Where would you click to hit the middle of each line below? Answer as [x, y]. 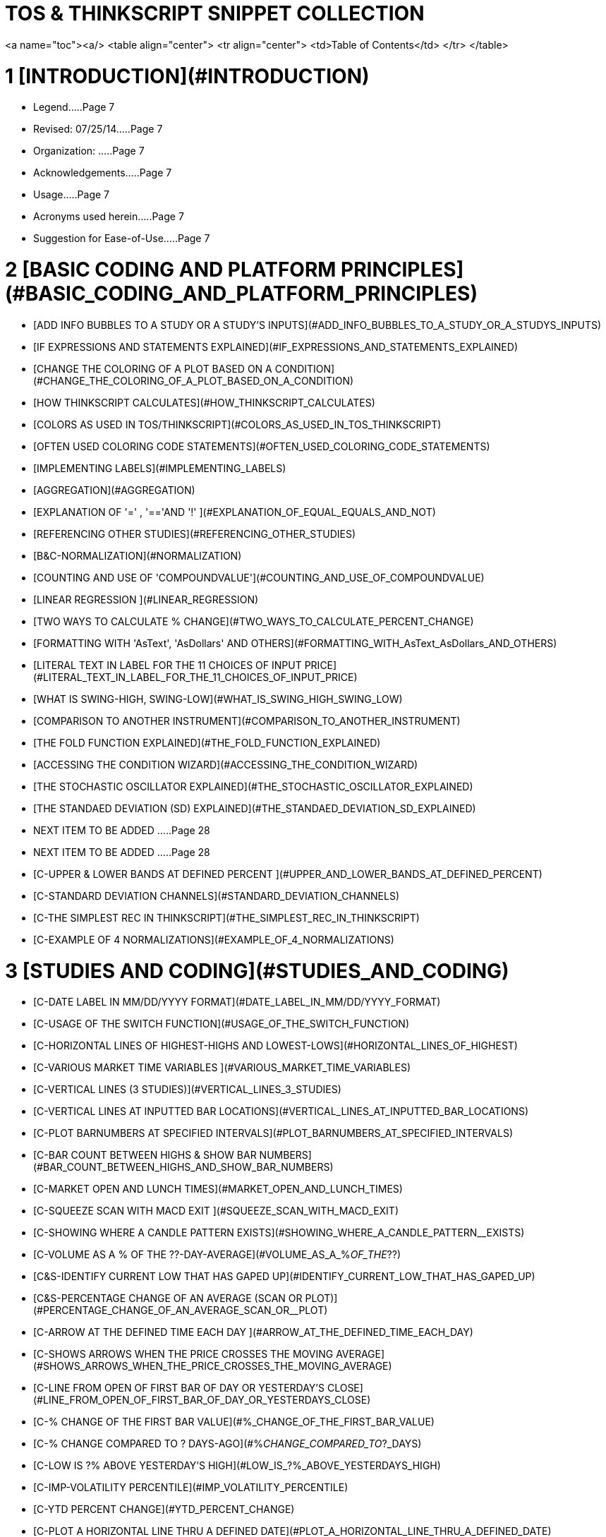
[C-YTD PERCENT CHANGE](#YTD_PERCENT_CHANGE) [164, 1509]
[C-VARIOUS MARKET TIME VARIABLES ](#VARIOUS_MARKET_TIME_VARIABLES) [222, 1068]
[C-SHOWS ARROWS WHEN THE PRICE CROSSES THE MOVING [183, 1354]
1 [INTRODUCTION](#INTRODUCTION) [187, 76]
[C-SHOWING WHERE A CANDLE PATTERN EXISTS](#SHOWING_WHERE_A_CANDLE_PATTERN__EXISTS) [279, 1233]
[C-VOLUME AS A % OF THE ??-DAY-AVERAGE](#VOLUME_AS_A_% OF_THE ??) [217, 1255]
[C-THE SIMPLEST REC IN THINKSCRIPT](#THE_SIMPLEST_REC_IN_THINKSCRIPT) [226, 917]
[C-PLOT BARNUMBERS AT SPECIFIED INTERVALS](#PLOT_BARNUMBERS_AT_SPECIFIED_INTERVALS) [273, 1133]
